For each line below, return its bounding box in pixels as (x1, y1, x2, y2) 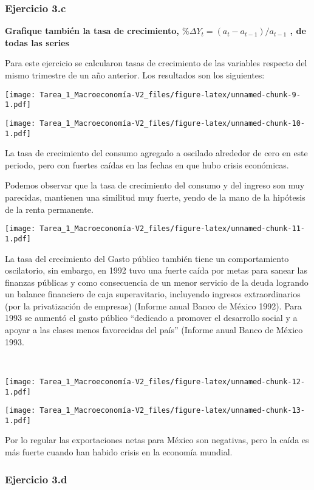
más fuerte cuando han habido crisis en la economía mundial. (5, 446, 233, 458)
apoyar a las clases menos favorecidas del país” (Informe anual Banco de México (5, 323, 303, 336)
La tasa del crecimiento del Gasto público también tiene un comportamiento (5, 252, 289, 264)
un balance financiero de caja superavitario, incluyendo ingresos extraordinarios (5, 288, 301, 300)
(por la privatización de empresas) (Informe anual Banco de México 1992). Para (5, 299, 302, 312)
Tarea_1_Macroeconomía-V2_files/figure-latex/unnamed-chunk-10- (39, 119, 305, 128)
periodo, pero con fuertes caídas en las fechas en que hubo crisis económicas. (5, 158, 289, 171)
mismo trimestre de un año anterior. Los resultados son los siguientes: (5, 69, 265, 81)
